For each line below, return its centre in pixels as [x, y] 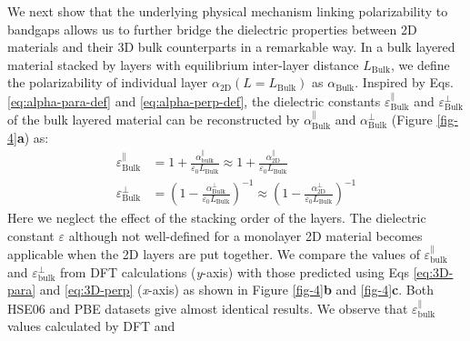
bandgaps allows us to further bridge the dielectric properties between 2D [212, 29]
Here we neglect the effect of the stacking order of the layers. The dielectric [217, 218]
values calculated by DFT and [91, 326]
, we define [420, 64]
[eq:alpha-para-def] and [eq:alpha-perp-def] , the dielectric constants [194, 100]
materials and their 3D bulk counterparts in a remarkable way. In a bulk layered [231, 47]
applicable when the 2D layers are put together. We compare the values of [214, 254]
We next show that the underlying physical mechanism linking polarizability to [228, 11]
